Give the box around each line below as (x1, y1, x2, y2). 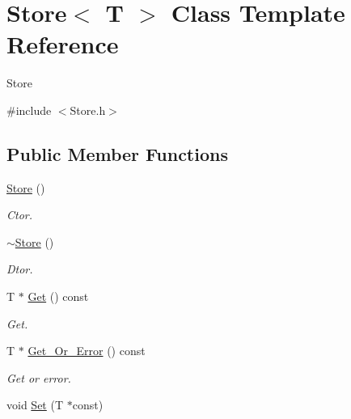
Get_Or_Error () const (27, 342, 146, 359)
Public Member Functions (6, 141, 228, 166)
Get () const (27, 288, 89, 305)
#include (6, 101, 52, 118)
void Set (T (6, 396, 64, 413)
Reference (6, 28, 119, 61)
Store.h (70, 101, 106, 118)
